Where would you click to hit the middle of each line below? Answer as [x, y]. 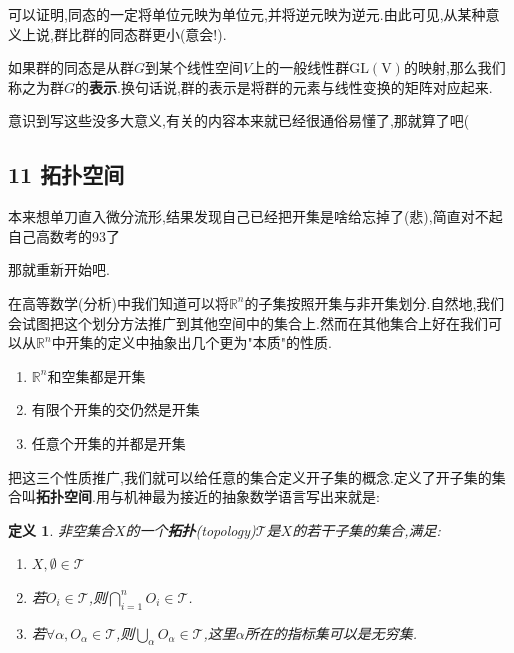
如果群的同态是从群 [71, 67]
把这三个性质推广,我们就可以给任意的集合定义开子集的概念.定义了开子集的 [250, 476]
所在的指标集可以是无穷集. [331, 632]
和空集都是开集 [96, 375]
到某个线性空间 [194, 67]
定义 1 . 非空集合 [61, 529]
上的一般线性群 [300, 67]
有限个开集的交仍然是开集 [115, 409]
